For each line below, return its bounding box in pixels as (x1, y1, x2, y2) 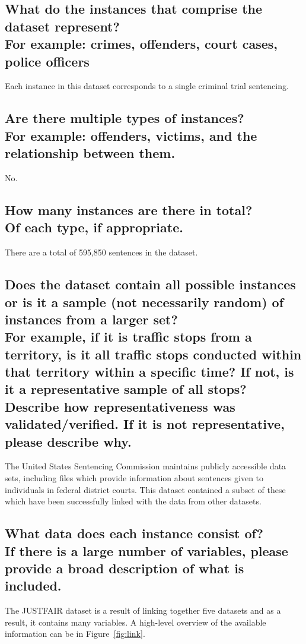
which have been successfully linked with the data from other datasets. (5, 495, 262, 507)
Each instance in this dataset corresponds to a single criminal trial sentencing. (5, 80, 289, 92)
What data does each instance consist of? (5, 524, 264, 542)
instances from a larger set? (5, 310, 178, 328)
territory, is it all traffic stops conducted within (5, 345, 302, 363)
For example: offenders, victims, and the (5, 126, 257, 144)
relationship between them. (5, 144, 176, 162)
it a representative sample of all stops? (5, 380, 247, 398)
